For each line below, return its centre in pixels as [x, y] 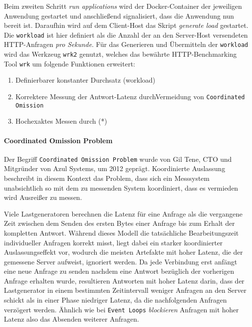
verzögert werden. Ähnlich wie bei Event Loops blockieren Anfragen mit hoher [121, 309]
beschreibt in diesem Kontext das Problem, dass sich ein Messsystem [107, 178]
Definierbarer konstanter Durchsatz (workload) [85, 80]
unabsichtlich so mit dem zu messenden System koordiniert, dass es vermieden [121, 187]
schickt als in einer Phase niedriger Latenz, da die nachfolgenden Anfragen [115, 300]
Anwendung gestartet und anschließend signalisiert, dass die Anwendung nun [119, 15]
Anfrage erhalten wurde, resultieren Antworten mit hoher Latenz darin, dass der [124, 280]
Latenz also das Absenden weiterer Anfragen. [72, 319]
